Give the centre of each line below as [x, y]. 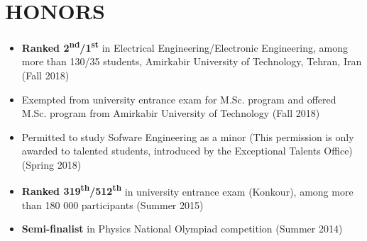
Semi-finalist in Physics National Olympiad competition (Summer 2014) [182, 229]
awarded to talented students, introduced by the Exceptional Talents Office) [187, 151]
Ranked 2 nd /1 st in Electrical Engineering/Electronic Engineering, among [185, 46]
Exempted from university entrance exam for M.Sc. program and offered [179, 99]
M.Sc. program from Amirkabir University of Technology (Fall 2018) [171, 113]
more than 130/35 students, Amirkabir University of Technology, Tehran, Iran [192, 61]
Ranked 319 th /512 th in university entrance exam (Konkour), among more [187, 190]
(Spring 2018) [51, 164]
